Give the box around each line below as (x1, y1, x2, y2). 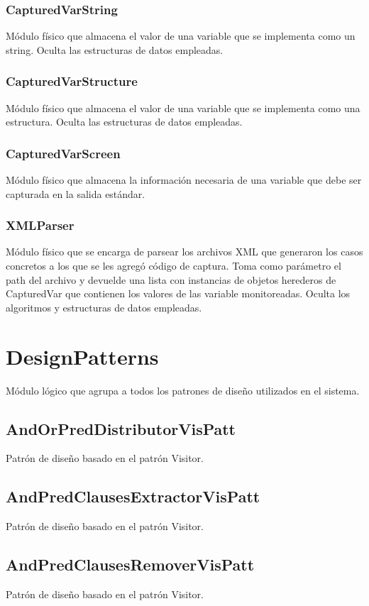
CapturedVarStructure (6, 72, 138, 90)
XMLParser (6, 216, 75, 234)
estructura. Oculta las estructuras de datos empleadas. (6, 114, 243, 129)
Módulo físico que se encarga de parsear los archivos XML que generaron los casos (6, 244, 363, 259)
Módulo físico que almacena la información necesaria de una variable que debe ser (6, 172, 362, 187)
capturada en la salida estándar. (6, 186, 145, 201)
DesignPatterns (6, 341, 159, 370)
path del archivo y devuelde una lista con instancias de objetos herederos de (6, 272, 336, 287)
